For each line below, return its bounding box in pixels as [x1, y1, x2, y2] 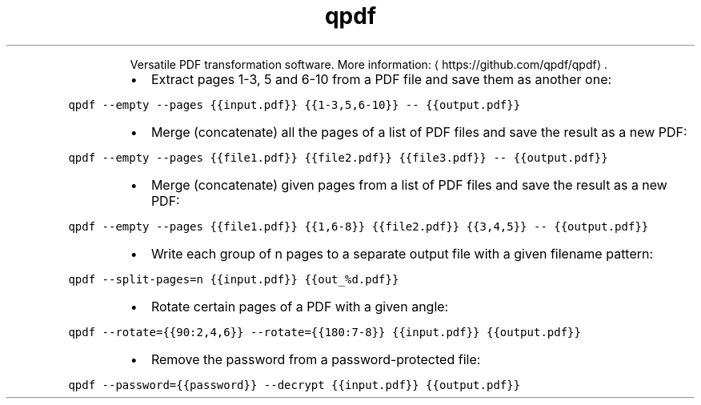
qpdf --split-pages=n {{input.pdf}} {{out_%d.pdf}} [68, 272, 399, 286]
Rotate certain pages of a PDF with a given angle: [150, 298, 449, 315]
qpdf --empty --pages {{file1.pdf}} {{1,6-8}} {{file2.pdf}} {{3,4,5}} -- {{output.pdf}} [68, 219, 649, 233]
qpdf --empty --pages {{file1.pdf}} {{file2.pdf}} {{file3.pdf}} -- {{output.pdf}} [68, 150, 608, 164]
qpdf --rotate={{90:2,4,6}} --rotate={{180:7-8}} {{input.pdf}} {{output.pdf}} [68, 325, 581, 339]
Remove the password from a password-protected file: [150, 351, 481, 367]
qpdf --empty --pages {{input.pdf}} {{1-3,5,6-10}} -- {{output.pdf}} [68, 98, 521, 111]
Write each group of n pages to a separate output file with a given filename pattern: [150, 245, 654, 262]
